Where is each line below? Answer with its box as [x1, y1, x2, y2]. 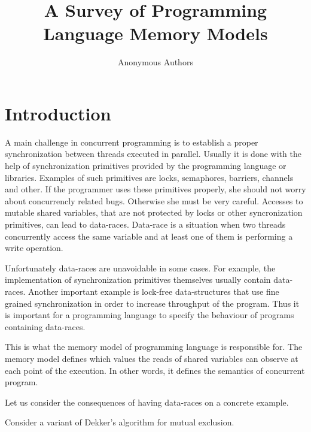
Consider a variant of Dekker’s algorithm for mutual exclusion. [5, 416, 234, 428]
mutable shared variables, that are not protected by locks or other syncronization [5, 206, 303, 219]
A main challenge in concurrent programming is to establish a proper [5, 135, 258, 148]
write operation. [5, 241, 63, 254]
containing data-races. [5, 320, 86, 333]
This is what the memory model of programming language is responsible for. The [5, 340, 303, 353]
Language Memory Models [43, 21, 268, 46]
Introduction [5, 101, 111, 125]
